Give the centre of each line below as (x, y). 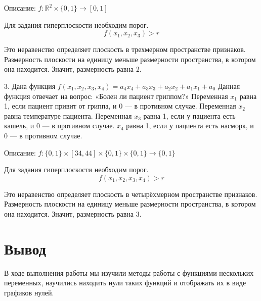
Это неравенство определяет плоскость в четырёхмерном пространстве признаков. (131, 194)
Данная (229, 86)
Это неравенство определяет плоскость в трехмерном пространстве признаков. (125, 49)
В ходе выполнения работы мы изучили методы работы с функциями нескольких (129, 272)
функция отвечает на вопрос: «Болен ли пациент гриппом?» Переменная (116, 96)
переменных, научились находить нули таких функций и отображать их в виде (125, 283)
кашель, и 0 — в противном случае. (59, 126)
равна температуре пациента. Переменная (68, 115)
